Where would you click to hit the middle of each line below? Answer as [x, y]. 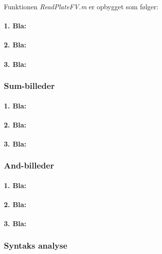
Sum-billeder [29, 86]
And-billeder [29, 165]
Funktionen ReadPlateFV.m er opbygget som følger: [81, 6]
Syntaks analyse [36, 245]
